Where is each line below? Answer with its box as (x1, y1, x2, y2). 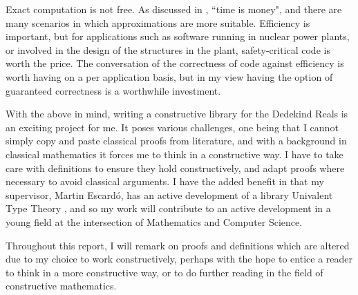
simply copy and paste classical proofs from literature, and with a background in (6, 133, 347, 148)
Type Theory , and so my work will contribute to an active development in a (6, 201, 331, 216)
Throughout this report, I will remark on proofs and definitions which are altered (6, 238, 350, 252)
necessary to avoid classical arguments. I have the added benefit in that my (6, 174, 324, 189)
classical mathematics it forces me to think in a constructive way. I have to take (6, 146, 343, 161)
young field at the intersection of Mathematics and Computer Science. (6, 214, 303, 229)
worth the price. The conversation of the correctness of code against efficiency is (6, 56, 344, 70)
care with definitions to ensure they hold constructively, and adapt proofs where (6, 160, 345, 175)
